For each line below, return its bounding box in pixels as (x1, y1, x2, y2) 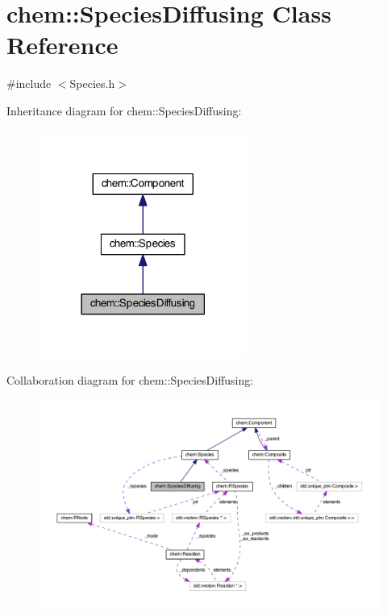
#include (6, 75, 52, 92)
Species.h (69, 75, 115, 92)
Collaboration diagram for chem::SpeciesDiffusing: (6, 372, 254, 389)
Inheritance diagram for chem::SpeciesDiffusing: (6, 102, 242, 119)
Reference (6, 28, 119, 61)
